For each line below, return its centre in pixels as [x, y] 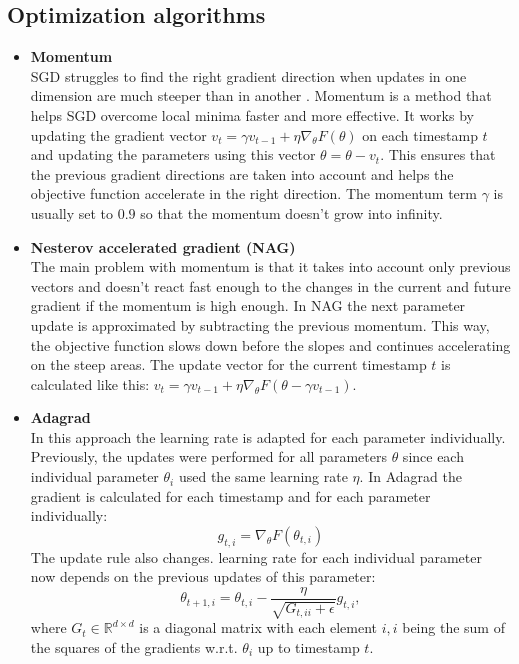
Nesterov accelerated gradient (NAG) [163, 246]
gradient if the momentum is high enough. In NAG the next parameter [248, 305]
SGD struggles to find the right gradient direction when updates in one [248, 75]
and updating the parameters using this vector [173, 154]
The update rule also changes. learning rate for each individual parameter [256, 556]
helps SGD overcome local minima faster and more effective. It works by [252, 114]
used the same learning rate [263, 476]
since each [433, 456]
